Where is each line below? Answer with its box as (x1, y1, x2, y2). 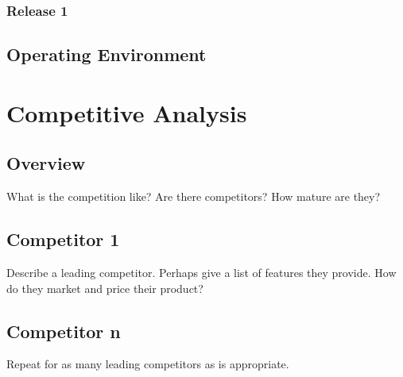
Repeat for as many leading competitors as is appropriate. (6, 356, 289, 372)
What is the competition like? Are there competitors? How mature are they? (6, 188, 381, 205)
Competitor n (6, 318, 121, 343)
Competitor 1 (6, 227, 120, 252)
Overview (6, 151, 86, 175)
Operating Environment (6, 42, 207, 67)
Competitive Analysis (6, 96, 247, 129)
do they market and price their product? (6, 279, 203, 296)
